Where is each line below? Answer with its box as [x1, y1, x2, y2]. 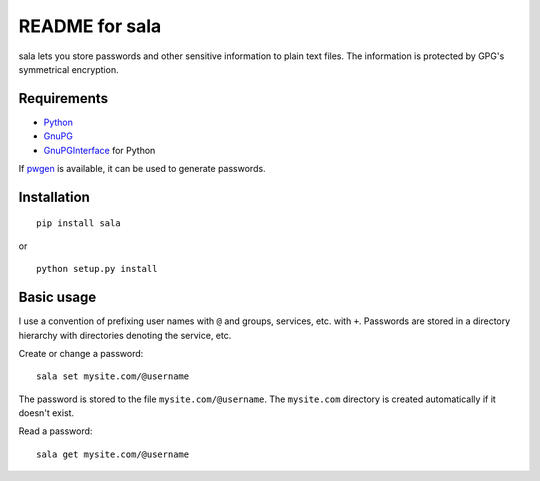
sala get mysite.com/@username [36, 448, 190, 460]
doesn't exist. [18, 407, 75, 419]
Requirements [18, 90, 109, 107]
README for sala [18, 15, 162, 37]
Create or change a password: [18, 347, 144, 359]
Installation [18, 188, 90, 205]
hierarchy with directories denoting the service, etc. [18, 329, 232, 341]
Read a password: [18, 425, 93, 437]
